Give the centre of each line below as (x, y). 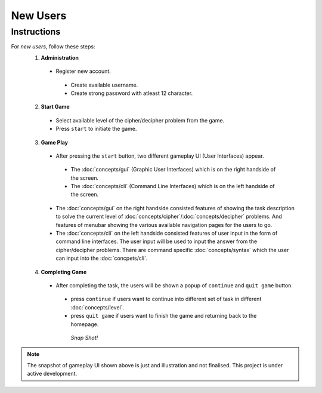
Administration (60, 57)
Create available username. (104, 85)
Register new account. (83, 71)
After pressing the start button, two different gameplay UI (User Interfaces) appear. (160, 156)
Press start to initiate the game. (96, 129)
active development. (52, 374)
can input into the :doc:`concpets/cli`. (102, 258)
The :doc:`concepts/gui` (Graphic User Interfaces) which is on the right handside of (173, 170)
